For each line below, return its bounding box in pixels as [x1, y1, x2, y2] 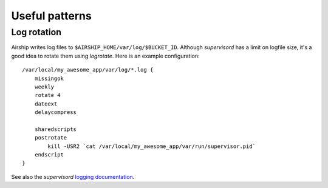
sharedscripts [34, 126, 77, 133]
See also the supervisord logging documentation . [11, 173, 135, 180]
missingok [34, 75, 64, 82]
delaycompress [34, 109, 77, 116]
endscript [34, 152, 64, 158]
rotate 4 [34, 92, 61, 99]
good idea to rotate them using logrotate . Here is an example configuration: [11, 52, 200, 59]
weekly [34, 83, 55, 90]
